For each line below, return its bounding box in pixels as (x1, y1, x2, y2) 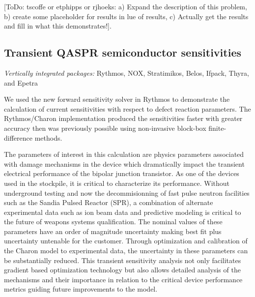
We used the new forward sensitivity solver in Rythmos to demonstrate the (4, 94, 230, 104)
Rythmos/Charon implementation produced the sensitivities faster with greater (4, 113, 243, 123)
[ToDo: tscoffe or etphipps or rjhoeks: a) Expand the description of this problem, (4, 1, 247, 11)
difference (4, 132, 32, 143)
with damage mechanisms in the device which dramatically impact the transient (4, 158, 245, 169)
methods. (34, 132, 62, 143)
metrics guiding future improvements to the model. (4, 284, 158, 294)
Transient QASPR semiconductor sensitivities (4, 45, 241, 60)
